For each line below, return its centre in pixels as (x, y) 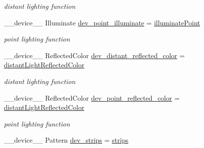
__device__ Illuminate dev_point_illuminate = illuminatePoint (102, 22)
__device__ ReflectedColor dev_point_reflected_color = (92, 97)
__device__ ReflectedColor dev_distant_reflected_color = (94, 55)
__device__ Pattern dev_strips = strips (66, 140)
